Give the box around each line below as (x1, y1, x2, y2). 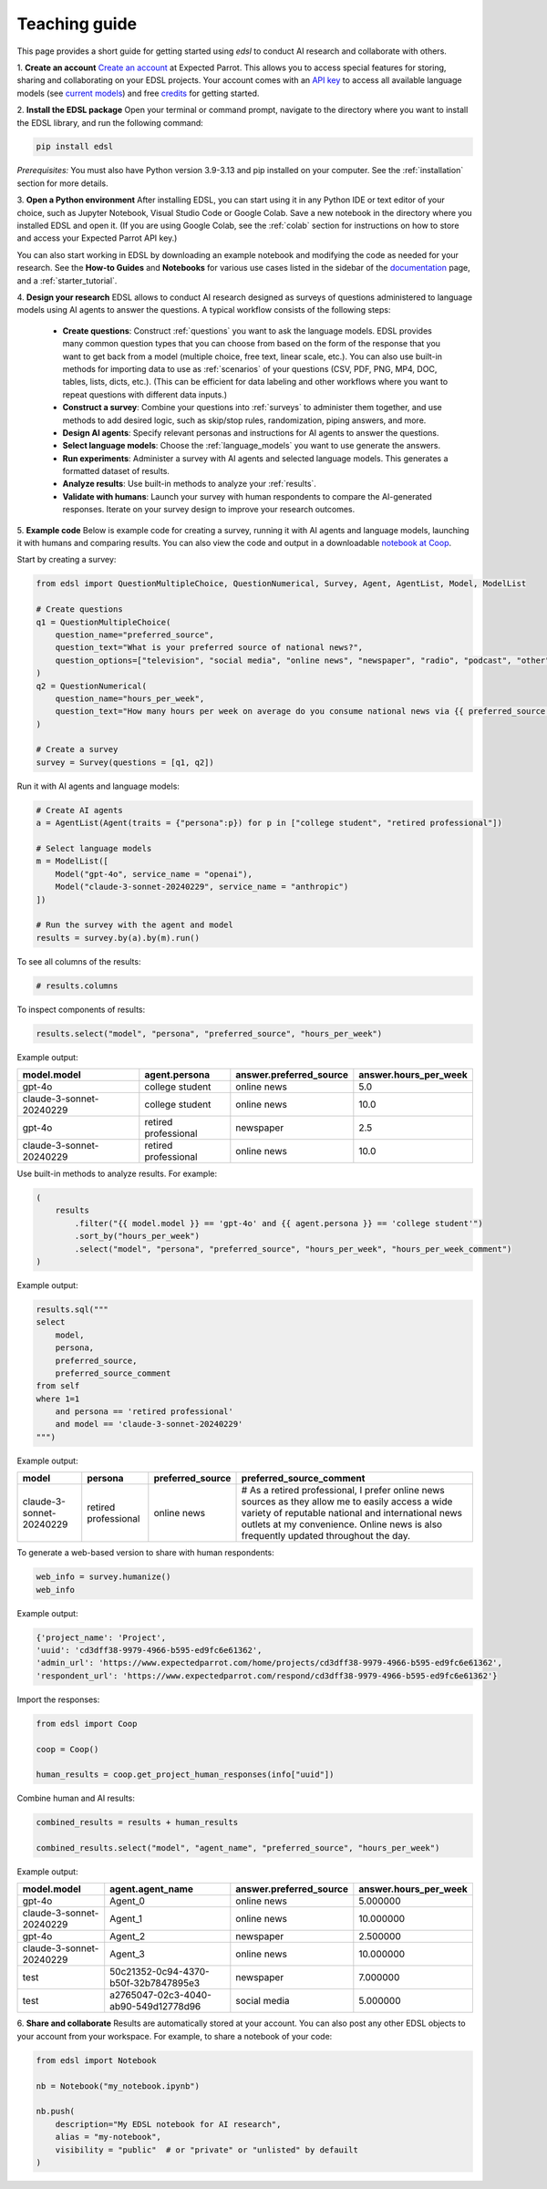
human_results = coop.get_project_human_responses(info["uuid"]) (36, 1770, 335, 1780)
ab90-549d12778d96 (109, 2000, 201, 2013)
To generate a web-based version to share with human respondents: (16, 1547, 275, 1558)
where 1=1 (36, 1393, 80, 1404)
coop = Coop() (36, 1744, 99, 1754)
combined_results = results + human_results (36, 1817, 239, 1828)
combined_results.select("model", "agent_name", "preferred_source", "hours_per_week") (36, 1843, 440, 1853)
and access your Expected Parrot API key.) (16, 232, 178, 243)
